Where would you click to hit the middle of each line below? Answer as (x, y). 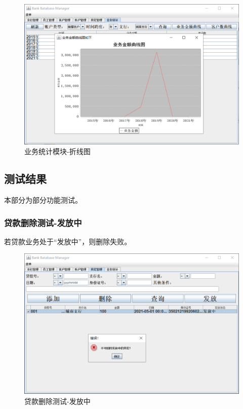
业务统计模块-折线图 (57, 151)
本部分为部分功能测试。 (43, 200)
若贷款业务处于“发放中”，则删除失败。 (68, 241)
